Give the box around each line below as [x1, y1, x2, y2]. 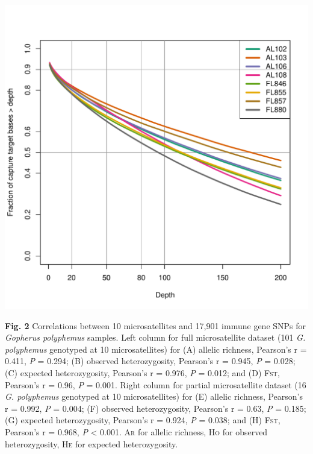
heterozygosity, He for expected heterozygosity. [5, 437, 178, 450]
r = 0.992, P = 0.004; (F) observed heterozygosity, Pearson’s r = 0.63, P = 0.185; [5, 402, 306, 414]
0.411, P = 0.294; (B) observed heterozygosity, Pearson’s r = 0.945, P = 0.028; [5, 355, 296, 367]
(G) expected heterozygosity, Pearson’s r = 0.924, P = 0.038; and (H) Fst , [5, 414, 280, 426]
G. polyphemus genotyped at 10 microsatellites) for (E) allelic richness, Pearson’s [5, 390, 303, 403]
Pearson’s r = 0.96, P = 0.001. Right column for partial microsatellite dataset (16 [5, 378, 306, 391]
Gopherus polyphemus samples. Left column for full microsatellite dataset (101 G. [5, 331, 306, 344]
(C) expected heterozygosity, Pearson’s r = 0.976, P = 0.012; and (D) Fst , [5, 366, 280, 379]
